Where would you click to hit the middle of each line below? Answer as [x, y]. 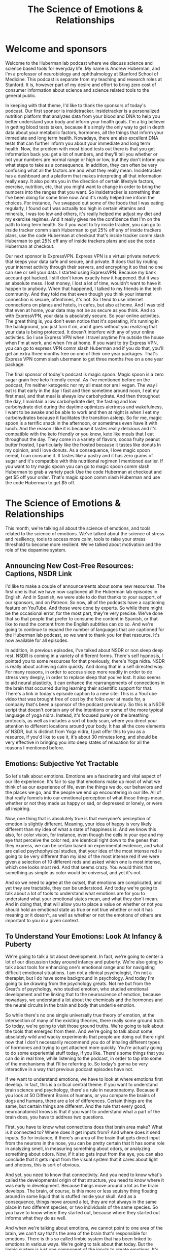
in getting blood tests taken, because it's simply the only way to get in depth [85, 127]
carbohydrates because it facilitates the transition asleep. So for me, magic [84, 418]
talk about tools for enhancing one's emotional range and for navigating [80, 968]
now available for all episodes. [37, 640]
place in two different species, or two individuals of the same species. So [82, 1207]
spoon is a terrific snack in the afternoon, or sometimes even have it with [81, 423]
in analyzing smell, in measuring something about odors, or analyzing [78, 1149]
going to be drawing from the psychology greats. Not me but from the [78, 984]
